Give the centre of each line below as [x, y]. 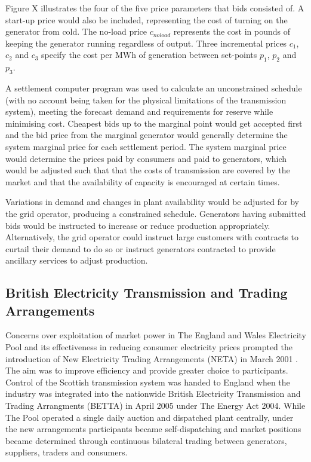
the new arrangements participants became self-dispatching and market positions [153, 429]
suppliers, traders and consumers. [67, 452]
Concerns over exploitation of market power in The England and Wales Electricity [156, 335]
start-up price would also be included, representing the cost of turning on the [147, 19]
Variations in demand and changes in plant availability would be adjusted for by [152, 202]
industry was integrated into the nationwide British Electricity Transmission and [153, 394]
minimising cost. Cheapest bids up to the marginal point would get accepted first [154, 123]
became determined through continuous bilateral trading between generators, [146, 440]
